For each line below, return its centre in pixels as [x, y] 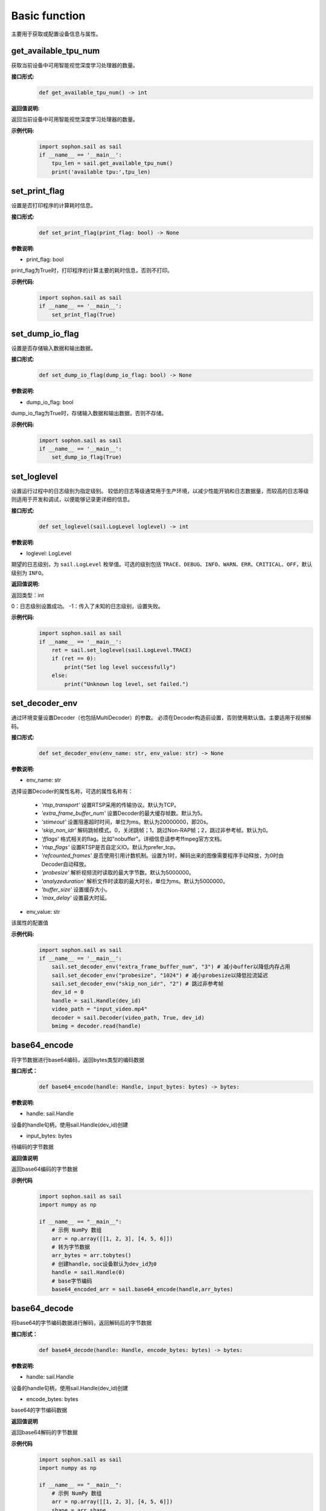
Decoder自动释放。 [66, 864]
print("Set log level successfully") [120, 667]
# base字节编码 [72, 1281]
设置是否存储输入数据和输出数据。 [53, 348]
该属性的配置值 [30, 923]
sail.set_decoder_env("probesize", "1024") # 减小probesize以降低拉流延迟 [160, 975]
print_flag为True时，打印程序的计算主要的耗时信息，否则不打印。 [92, 270]
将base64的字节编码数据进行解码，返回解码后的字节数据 [81, 1323]
